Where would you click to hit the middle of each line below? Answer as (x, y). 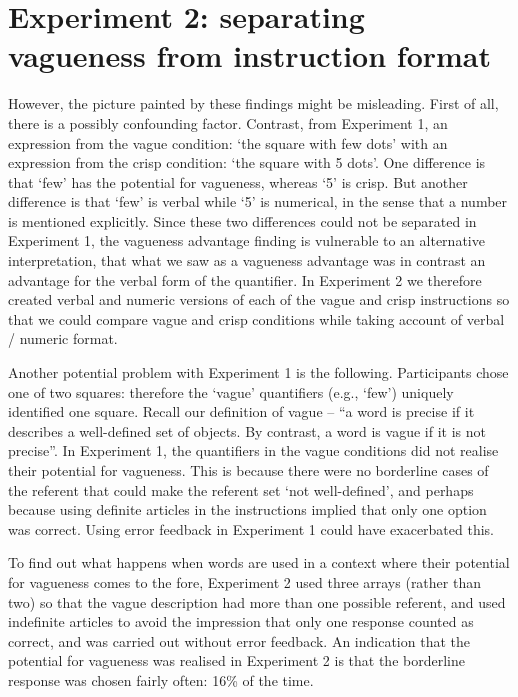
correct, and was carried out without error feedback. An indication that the (239, 640)
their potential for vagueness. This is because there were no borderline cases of (248, 470)
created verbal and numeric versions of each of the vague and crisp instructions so (259, 299)
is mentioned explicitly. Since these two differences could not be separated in (242, 220)
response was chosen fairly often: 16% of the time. (161, 679)
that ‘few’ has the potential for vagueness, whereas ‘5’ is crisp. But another (238, 181)
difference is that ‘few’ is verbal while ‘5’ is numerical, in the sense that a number (258, 201)
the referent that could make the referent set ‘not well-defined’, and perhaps (241, 489)
